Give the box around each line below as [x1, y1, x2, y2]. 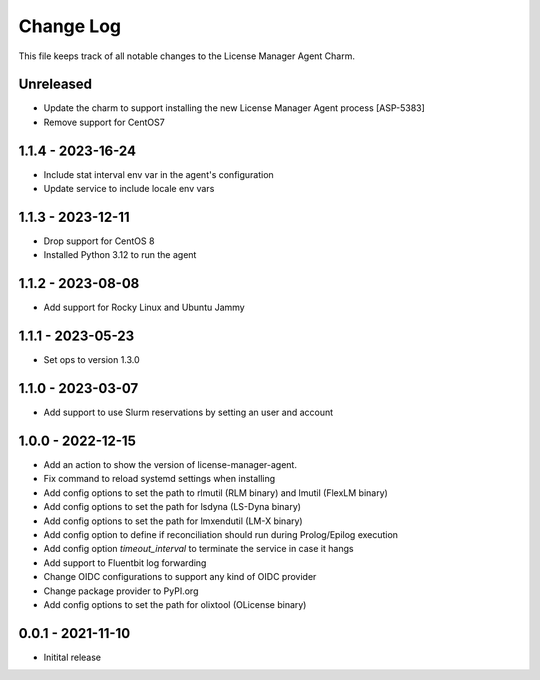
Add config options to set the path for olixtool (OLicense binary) [43, 598, 307, 610]
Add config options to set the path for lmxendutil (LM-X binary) [43, 515, 304, 527]
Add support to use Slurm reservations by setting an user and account [43, 406, 334, 419]
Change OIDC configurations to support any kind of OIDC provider [43, 571, 317, 583]
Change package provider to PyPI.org [43, 585, 199, 597]
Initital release [43, 651, 102, 663]
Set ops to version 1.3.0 [43, 354, 140, 366]
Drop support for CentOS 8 [43, 235, 155, 247]
